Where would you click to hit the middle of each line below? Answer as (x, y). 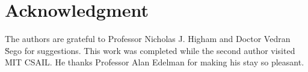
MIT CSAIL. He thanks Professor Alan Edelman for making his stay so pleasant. (155, 62)
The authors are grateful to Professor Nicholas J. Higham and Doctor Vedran (148, 39)
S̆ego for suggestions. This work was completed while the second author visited (150, 50)
